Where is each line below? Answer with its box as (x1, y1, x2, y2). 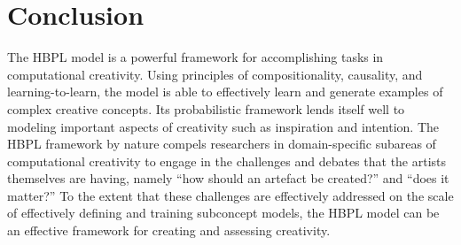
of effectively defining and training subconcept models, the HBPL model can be (7, 203, 440, 222)
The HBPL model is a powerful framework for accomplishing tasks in (7, 48, 384, 66)
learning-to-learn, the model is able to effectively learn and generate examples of (7, 82, 443, 101)
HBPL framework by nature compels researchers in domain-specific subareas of (7, 134, 436, 153)
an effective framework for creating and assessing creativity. (7, 221, 331, 240)
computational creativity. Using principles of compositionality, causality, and (7, 65, 423, 83)
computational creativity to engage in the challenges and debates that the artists (7, 151, 447, 170)
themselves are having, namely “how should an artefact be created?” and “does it (7, 169, 449, 188)
